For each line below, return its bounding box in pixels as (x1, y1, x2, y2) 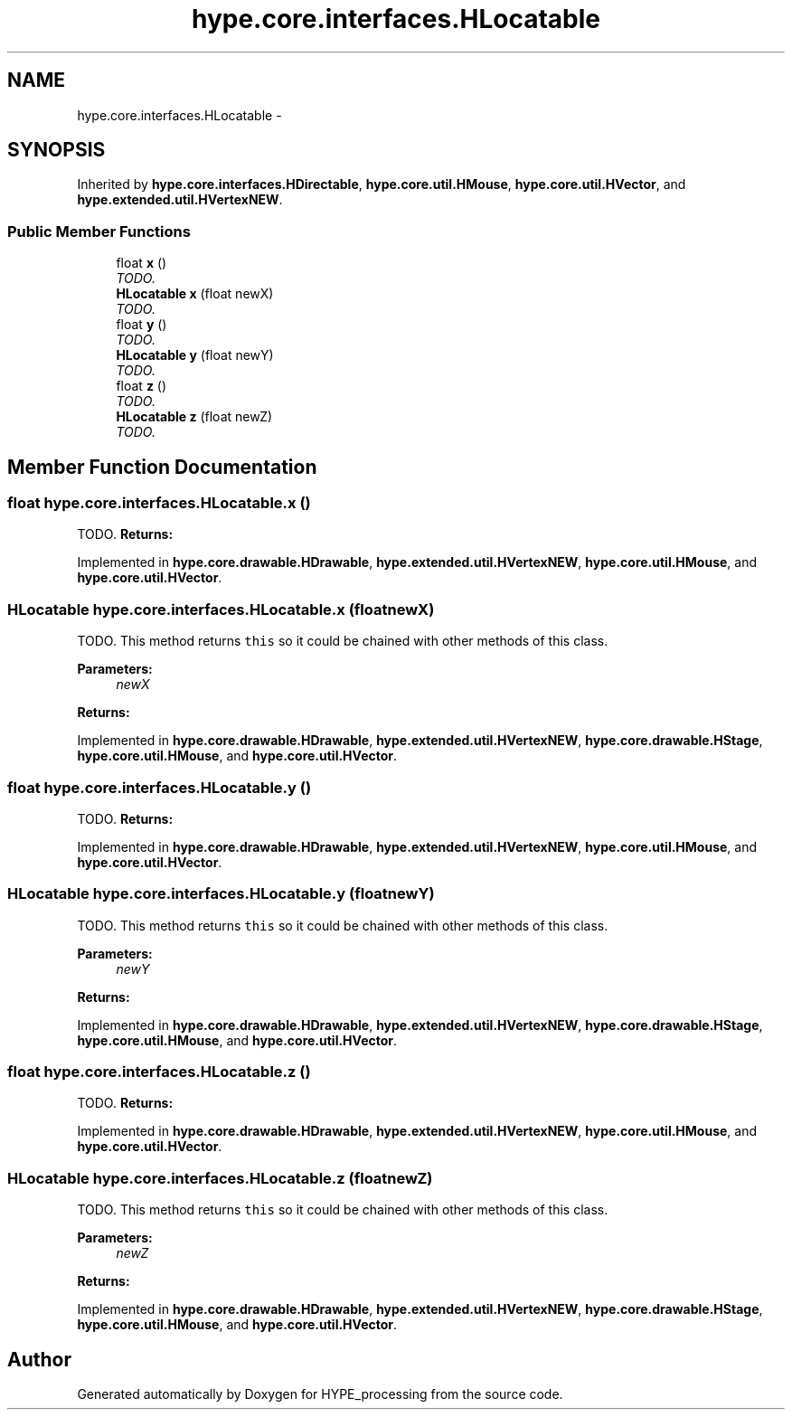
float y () (116, 316, 167, 333)
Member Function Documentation (7, 455, 317, 478)
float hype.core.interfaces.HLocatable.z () (7, 1063, 311, 1082)
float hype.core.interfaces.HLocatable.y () (7, 778, 312, 797)
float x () (116, 255, 167, 271)
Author (7, 1347, 71, 1371)
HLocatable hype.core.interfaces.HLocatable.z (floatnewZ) (7, 1168, 433, 1187)
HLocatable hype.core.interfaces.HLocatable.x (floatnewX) (7, 600, 435, 619)
